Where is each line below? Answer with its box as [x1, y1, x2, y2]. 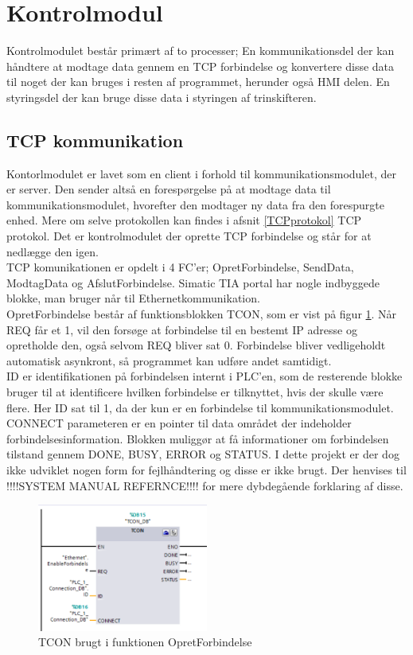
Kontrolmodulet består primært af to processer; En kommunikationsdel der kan [6, 42, 395, 59]
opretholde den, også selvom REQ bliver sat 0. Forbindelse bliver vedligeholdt [6, 337, 386, 353]
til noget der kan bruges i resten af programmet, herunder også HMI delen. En [6, 73, 390, 90]
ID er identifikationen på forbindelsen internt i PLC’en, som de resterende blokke [6, 368, 403, 384]
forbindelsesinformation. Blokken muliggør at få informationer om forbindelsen [6, 430, 389, 446]
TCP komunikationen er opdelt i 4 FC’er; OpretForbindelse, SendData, [6, 259, 354, 275]
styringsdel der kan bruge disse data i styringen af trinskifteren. [6, 88, 317, 105]
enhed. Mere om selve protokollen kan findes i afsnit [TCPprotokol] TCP [6, 212, 362, 228]
